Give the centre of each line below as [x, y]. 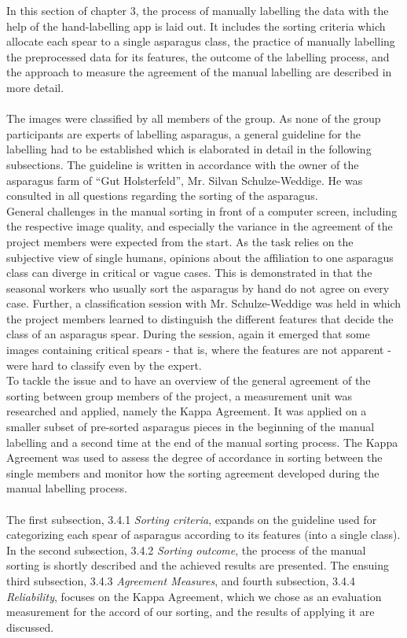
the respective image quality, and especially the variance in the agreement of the [200, 226]
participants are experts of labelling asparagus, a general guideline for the [183, 133]
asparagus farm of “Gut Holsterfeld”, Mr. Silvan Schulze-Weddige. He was [185, 180]
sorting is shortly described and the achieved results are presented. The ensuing [198, 565]
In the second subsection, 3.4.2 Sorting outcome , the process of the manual [186, 549]
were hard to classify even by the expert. [104, 365]
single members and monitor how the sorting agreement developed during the [193, 472]
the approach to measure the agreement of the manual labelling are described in [199, 72]
